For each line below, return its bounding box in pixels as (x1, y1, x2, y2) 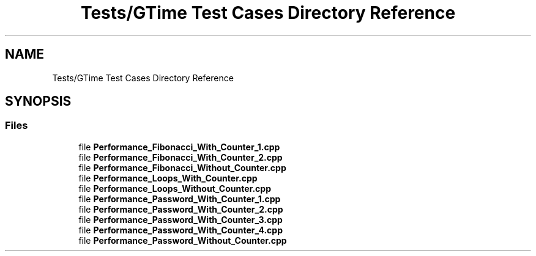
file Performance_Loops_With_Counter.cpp (78, 172, 258, 183)
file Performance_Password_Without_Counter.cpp (78, 235, 287, 246)
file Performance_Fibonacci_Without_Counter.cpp (78, 162, 286, 173)
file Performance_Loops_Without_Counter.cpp (78, 183, 271, 194)
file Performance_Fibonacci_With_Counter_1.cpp (78, 141, 280, 152)
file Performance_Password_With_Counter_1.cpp (78, 193, 281, 204)
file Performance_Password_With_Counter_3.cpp (78, 214, 283, 225)
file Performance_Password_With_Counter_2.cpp (78, 203, 283, 214)
